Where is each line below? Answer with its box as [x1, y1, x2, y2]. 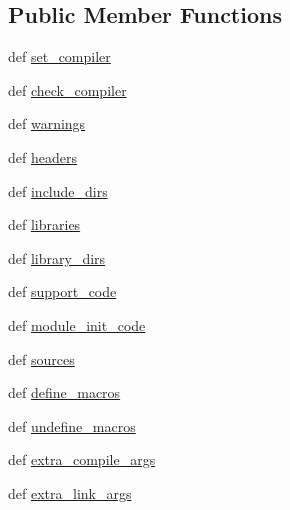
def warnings [8, 113, 86, 134]
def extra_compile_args [8, 449, 156, 470]
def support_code [8, 281, 117, 302]
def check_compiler [8, 79, 127, 100]
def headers [8, 146, 77, 167]
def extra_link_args [8, 482, 132, 503]
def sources [8, 348, 75, 369]
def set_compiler [8, 46, 111, 67]
